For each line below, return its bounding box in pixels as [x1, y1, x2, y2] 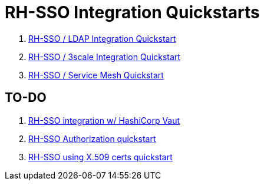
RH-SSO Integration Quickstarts [5, 2, 260, 22]
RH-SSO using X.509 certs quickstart [28, 151, 173, 162]
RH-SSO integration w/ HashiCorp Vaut [28, 115, 180, 125]
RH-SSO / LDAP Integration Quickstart [28, 33, 176, 44]
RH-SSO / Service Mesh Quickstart [28, 70, 164, 80]
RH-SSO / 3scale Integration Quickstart [28, 51, 180, 62]
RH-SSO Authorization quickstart [28, 133, 156, 144]
